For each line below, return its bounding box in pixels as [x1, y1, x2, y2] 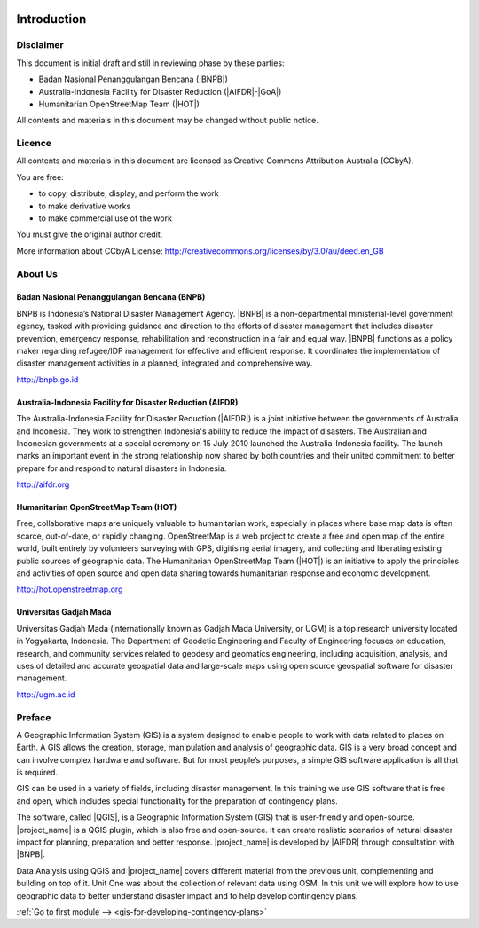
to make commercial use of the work [38, 213, 173, 224]
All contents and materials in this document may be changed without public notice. [16, 115, 319, 126]
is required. [16, 767, 58, 778]
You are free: [16, 171, 64, 182]
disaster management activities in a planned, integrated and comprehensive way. [16, 358, 313, 368]
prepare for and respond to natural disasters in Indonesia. [16, 462, 227, 474]
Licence [16, 138, 52, 150]
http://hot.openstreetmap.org [16, 584, 123, 594]
